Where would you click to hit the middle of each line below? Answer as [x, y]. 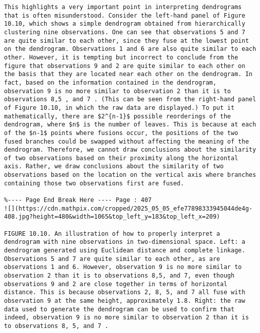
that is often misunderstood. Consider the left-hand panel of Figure [125, 15]
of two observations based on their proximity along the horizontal [121, 158]
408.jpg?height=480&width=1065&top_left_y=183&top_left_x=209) [112, 217]
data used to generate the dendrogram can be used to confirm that [119, 309]
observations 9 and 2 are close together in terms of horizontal [116, 284]
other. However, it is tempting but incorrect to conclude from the [121, 57]
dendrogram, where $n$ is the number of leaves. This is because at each [130, 125]
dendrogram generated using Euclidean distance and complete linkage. [125, 251]
